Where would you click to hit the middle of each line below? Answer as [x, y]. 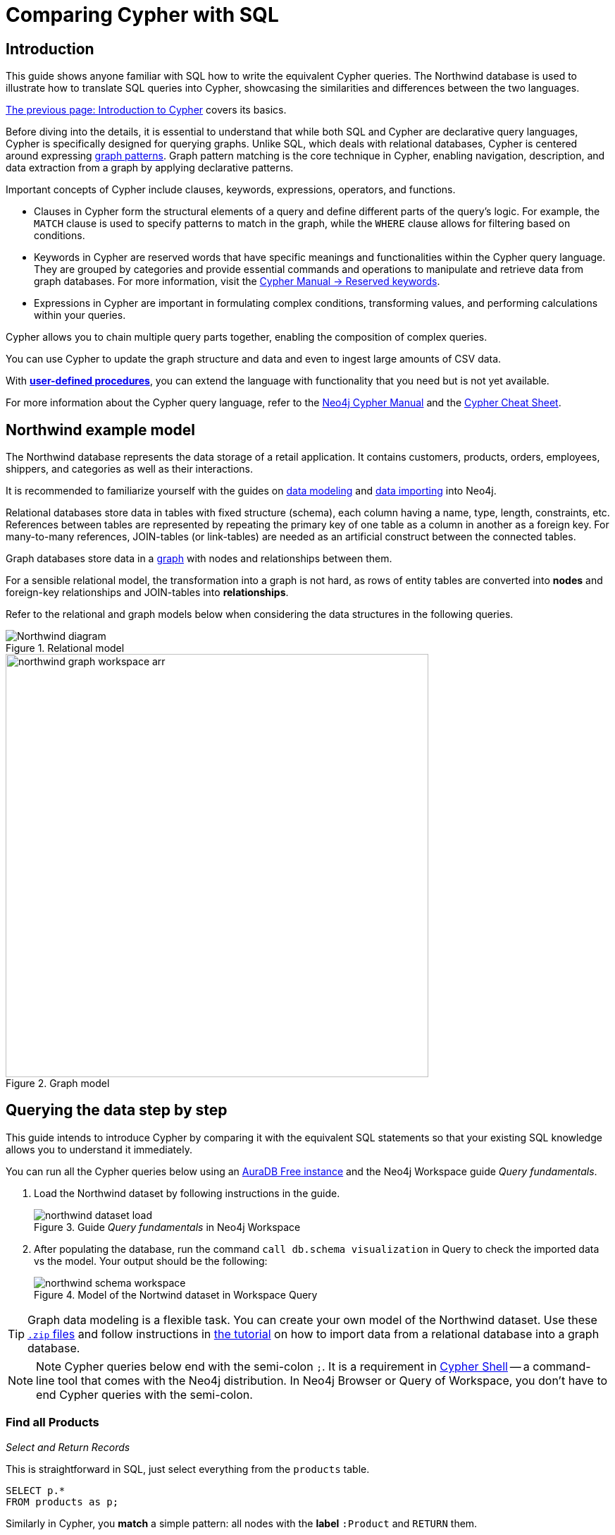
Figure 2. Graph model [58, 1084]
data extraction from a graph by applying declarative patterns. [150, 168]
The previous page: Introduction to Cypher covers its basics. [146, 110]
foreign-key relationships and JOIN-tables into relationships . [147, 593]
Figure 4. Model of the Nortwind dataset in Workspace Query [176, 1294]
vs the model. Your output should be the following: [151, 1261]
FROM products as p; [62, 1501]
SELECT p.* [36, 1490]
